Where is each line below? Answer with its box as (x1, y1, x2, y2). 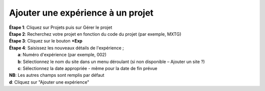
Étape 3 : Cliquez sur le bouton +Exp (9, 38, 83, 44)
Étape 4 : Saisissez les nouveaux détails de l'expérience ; (9, 45, 124, 51)
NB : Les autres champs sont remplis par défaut (9, 72, 105, 78)
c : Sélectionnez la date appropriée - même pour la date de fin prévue (18, 65, 158, 71)
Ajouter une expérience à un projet (9, 7, 154, 18)
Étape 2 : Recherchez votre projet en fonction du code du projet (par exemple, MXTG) (9, 31, 182, 37)
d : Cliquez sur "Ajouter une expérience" (9, 79, 89, 85)
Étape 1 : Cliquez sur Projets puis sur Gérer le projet (9, 24, 112, 30)
